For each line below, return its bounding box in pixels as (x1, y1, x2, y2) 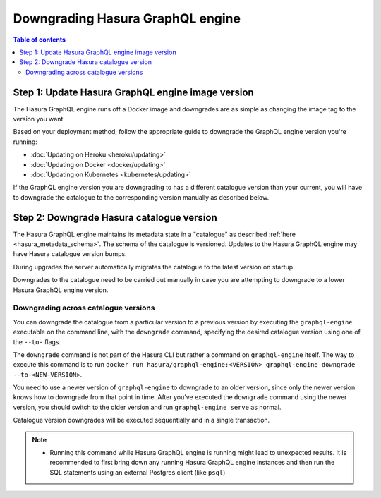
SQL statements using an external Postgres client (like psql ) (49, 468, 226, 476)
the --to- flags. (13, 337, 61, 346)
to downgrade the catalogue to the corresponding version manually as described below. (13, 193, 270, 201)
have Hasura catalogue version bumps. (13, 250, 127, 258)
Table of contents (13, 35, 66, 44)
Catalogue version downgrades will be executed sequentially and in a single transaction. (13, 416, 270, 425)
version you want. (13, 115, 65, 123)
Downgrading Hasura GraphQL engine (13, 11, 241, 26)
